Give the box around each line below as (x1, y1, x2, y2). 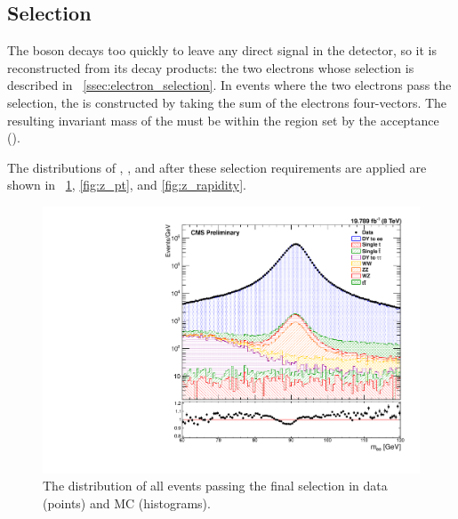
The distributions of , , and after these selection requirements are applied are (7, 158, 427, 176)
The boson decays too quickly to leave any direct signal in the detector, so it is (7, 41, 438, 60)
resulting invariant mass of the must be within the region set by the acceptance (7, 110, 439, 129)
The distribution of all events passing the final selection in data (43, 476, 388, 495)
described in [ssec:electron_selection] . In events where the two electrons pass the (7, 76, 452, 94)
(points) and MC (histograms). (43, 493, 211, 512)
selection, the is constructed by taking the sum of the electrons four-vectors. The (7, 93, 447, 111)
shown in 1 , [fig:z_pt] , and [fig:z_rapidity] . (7, 175, 246, 194)
